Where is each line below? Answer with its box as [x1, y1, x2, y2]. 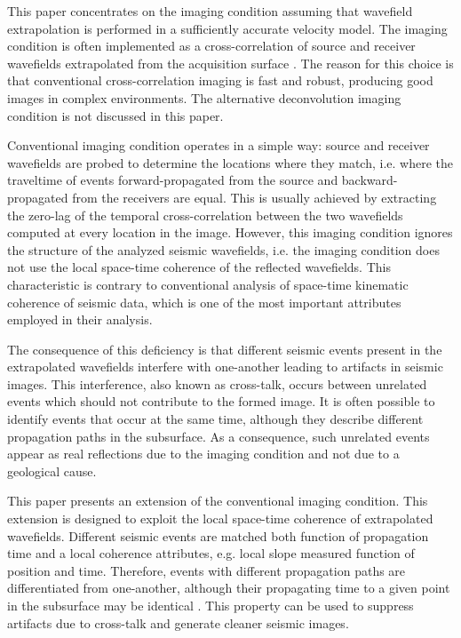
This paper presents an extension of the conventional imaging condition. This [7, 491, 428, 510]
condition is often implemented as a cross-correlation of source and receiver [7, 36, 416, 55]
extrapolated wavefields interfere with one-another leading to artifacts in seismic [7, 357, 443, 376]
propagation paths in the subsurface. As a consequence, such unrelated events [7, 427, 430, 445]
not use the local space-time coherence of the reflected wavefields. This [7, 258, 391, 276]
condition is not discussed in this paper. [7, 106, 224, 124]
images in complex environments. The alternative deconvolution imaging [7, 88, 401, 107]
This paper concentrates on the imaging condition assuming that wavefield [7, 2, 413, 20]
